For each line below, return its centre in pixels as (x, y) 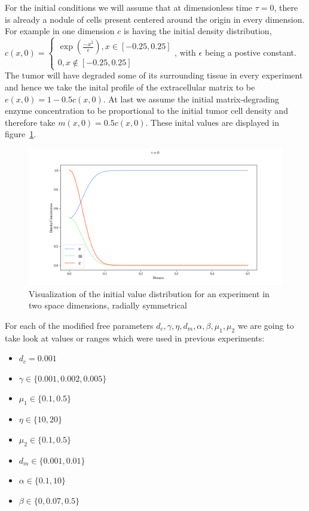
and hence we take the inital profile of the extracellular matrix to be (130, 87)
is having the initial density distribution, (198, 31)
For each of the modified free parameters (79, 325)
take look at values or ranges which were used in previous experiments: (135, 338)
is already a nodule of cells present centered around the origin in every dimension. (155, 19)
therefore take (30, 122)
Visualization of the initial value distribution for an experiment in (149, 293)
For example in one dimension (60, 31)
